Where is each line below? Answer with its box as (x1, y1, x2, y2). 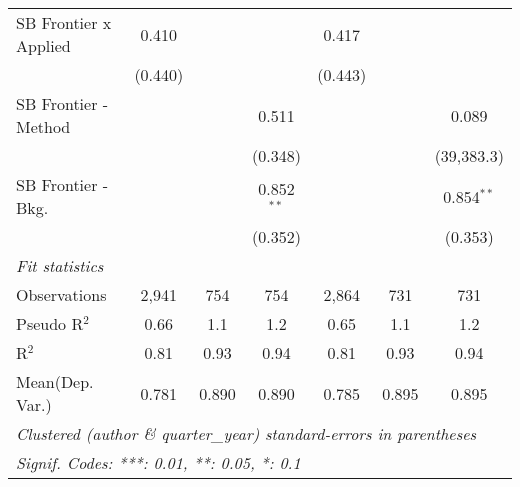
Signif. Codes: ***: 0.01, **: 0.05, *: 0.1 (16, 451, 301, 474)
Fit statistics (16, 254, 104, 277)
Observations (16, 283, 107, 306)
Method (16, 115, 71, 138)
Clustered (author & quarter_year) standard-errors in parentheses (16, 422, 477, 445)
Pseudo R (16, 312, 84, 335)
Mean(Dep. (16, 370, 94, 393)
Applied (16, 34, 71, 57)
